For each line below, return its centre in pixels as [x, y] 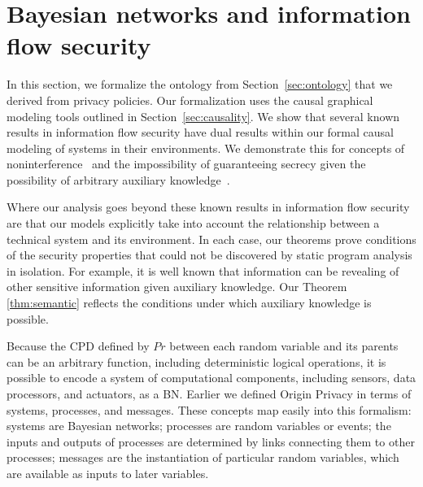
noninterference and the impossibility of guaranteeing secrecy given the [186, 164]
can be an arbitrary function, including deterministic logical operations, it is [196, 361]
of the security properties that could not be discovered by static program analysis [209, 255]
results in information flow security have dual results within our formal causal [200, 132]
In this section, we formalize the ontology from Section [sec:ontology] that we [200, 84]
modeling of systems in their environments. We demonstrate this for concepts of [206, 148]
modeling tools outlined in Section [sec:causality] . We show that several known [203, 116]
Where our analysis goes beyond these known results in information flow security [208, 207]
